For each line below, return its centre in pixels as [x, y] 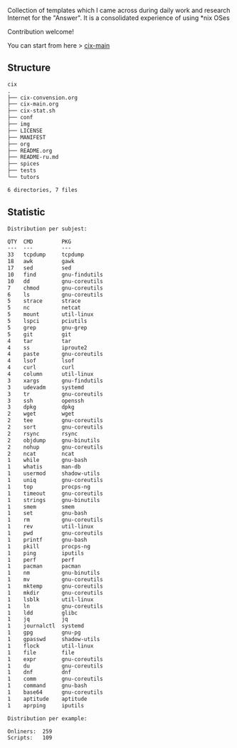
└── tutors [23, 178]
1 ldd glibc [43, 613]
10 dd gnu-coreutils [55, 281]
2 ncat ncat [41, 454]
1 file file [41, 652]
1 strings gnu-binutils [54, 500]
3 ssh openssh [46, 401]
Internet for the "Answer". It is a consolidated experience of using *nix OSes [118, 18]
